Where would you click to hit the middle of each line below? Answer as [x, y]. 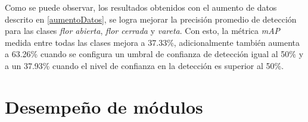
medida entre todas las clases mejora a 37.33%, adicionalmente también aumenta [152, 42]
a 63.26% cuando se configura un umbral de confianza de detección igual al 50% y [154, 54]
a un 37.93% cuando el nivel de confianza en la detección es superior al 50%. [144, 65]
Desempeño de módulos [104, 106]
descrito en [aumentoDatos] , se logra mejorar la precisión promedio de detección [151, 19]
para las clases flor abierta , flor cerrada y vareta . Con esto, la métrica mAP [143, 31]
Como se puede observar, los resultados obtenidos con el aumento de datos [141, 7]
